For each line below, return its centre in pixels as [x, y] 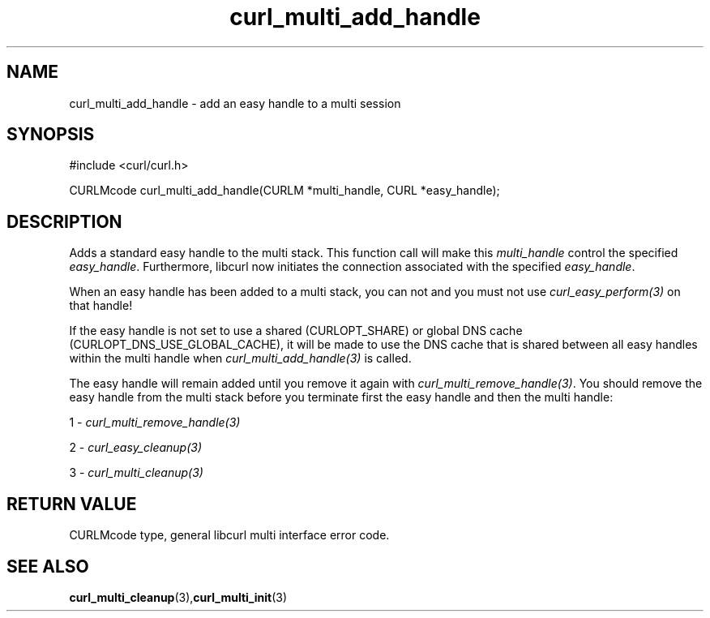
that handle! [101, 306]
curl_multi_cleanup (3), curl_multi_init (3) [178, 597]
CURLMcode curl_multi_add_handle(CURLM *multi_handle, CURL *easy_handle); [284, 191]
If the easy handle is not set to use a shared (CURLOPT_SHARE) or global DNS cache [296, 331]
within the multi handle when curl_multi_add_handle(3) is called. [240, 358]
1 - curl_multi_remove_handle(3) [155, 423]
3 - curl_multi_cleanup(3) [136, 473]
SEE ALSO [48, 566]
